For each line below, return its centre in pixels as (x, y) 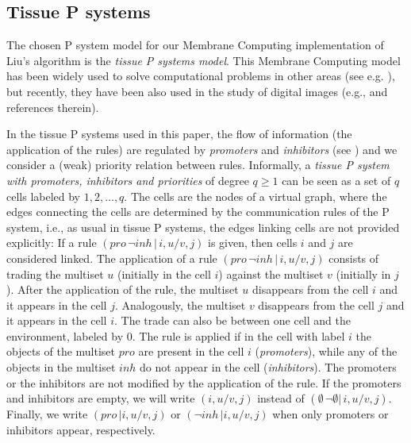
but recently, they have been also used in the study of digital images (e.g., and (197, 91)
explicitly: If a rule (52, 243)
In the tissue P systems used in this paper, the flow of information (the (179, 134)
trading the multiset (55, 274)
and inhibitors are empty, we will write (101, 398)
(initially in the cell (164, 274)
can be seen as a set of (336, 180)
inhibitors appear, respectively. (81, 429)
